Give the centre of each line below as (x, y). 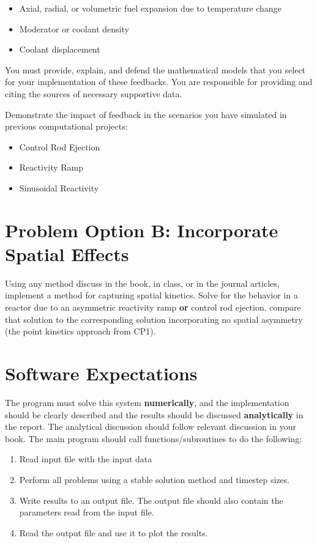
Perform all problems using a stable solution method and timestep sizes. (155, 479)
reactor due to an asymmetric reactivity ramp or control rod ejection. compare (153, 307)
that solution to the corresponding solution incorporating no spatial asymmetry (154, 319)
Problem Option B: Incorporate (142, 230)
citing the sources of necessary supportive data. (94, 93)
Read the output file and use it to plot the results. (114, 532)
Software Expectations (101, 373)
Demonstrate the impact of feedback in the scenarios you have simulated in (146, 114)
